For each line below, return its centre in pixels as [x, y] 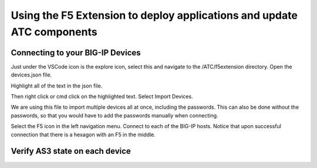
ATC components [54, 32]
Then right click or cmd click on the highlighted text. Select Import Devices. [102, 96]
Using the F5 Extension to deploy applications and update [154, 15]
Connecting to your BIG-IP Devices [76, 53]
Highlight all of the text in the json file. [57, 86]
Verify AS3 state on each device [71, 151]
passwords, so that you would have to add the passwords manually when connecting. [114, 115]
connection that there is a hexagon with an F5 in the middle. [83, 135]
